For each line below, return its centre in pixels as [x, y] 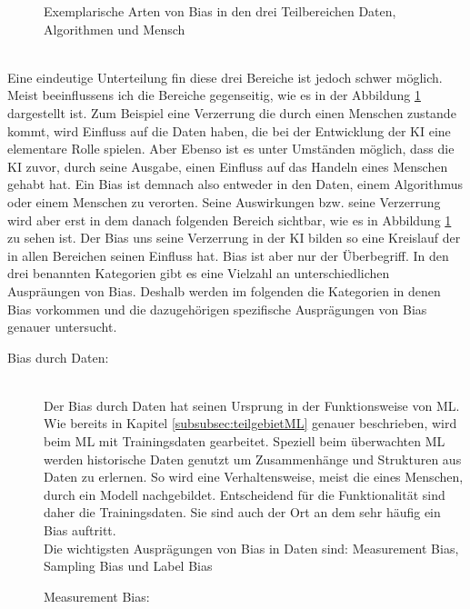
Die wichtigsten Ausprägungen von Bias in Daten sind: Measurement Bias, [251, 548]
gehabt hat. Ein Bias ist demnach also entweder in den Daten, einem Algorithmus [235, 184]
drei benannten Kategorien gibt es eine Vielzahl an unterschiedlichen [199, 273]
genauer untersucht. [62, 327]
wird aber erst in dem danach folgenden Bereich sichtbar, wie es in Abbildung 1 [230, 220]
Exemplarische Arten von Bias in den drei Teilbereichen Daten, [220, 11]
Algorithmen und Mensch [115, 29]
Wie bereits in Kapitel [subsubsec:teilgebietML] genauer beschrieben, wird [250, 423]
